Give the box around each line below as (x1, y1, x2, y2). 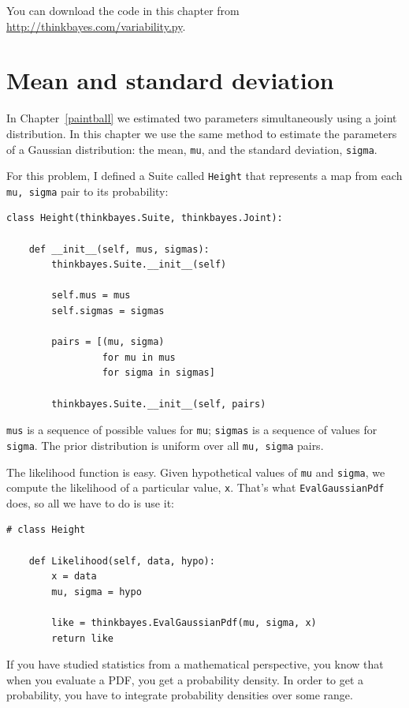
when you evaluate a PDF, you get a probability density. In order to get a (6, 671, 364, 687)
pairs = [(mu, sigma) (51, 336, 165, 348)
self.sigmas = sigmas (51, 305, 165, 317)
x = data (51, 571, 97, 583)
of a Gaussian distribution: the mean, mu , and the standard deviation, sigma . (6, 140, 377, 157)
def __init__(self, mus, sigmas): (28, 243, 210, 255)
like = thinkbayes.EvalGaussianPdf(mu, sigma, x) (51, 616, 317, 628)
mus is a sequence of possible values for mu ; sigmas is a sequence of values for (6, 421, 377, 438)
